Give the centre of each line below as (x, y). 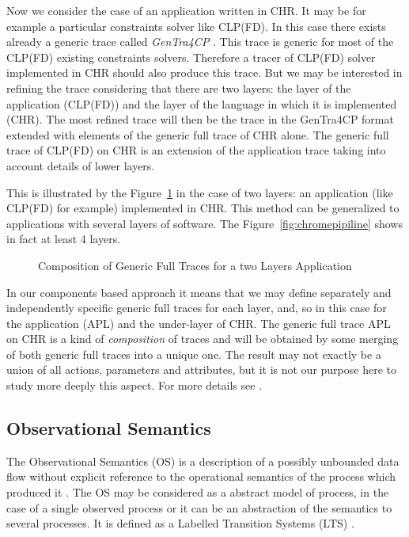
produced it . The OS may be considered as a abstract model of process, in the (198, 492)
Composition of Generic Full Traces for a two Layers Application (195, 265)
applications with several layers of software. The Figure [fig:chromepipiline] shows (204, 223)
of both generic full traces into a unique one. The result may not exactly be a (194, 354)
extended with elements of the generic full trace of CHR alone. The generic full (198, 134)
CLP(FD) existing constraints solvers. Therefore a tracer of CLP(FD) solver (191, 57)
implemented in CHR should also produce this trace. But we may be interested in (204, 72)
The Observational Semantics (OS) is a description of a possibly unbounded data (203, 461)
